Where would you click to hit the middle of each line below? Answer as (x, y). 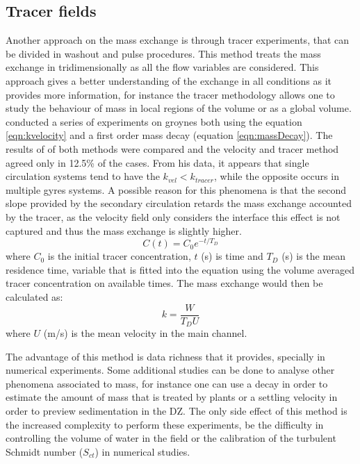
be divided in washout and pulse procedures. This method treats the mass (163, 53)
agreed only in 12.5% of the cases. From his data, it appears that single (157, 162)
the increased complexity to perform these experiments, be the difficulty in (165, 424)
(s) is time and (232, 256)
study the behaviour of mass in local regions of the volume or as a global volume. (179, 108)
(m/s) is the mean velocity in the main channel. (145, 333)
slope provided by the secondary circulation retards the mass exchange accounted (179, 203)
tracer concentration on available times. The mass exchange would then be (164, 283)
